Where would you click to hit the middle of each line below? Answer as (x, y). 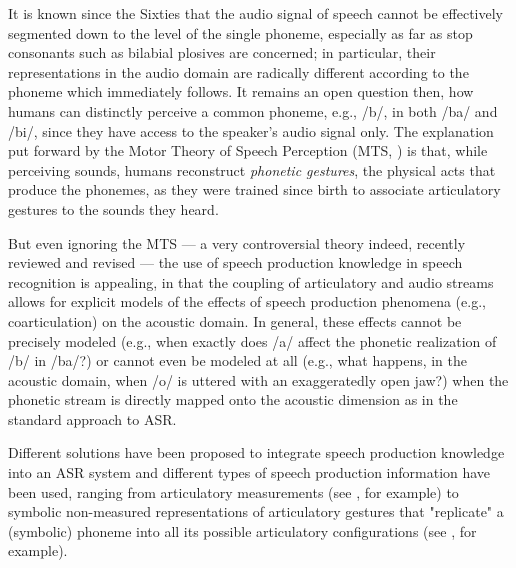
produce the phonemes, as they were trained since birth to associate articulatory (254, 189)
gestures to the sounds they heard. (113, 208)
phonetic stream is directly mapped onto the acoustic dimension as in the (233, 399)
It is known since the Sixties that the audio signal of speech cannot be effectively (256, 13)
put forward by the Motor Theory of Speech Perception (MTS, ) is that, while (248, 150)
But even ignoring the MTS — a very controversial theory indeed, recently (237, 242)
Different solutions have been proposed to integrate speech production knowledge (256, 452)
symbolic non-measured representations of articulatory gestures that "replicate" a (256, 511)
